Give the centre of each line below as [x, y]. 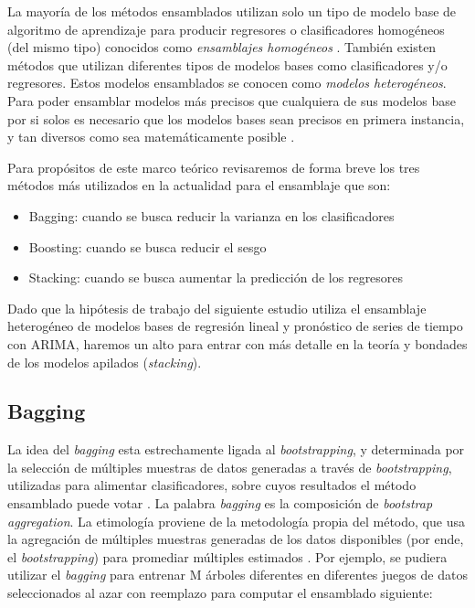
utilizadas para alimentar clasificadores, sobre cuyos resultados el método [212, 485]
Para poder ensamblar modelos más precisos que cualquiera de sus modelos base [232, 100]
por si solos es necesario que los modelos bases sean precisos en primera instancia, [236, 118]
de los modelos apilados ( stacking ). [105, 362]
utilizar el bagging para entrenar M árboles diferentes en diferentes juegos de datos [237, 575]
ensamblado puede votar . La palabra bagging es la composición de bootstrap [220, 503]
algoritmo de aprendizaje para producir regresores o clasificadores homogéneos [226, 29]
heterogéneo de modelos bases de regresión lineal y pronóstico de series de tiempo [235, 326]
